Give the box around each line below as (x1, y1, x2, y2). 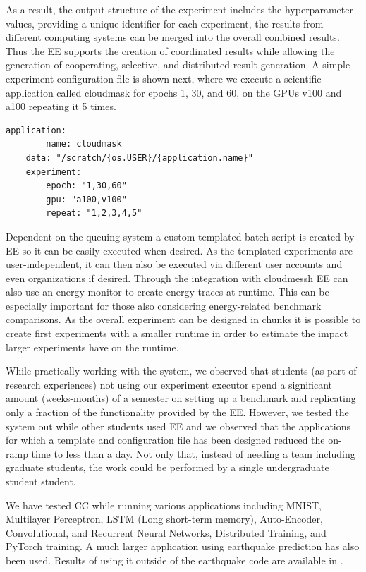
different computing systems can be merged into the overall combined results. (6, 30, 340, 44)
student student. (6, 474, 76, 488)
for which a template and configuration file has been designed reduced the (6, 432, 325, 447)
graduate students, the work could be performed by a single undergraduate (6, 460, 329, 475)
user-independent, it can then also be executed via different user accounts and (6, 257, 343, 272)
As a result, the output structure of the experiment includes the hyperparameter (6, 2, 353, 16)
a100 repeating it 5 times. (6, 99, 116, 114)
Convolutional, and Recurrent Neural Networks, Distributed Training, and (6, 525, 327, 540)
